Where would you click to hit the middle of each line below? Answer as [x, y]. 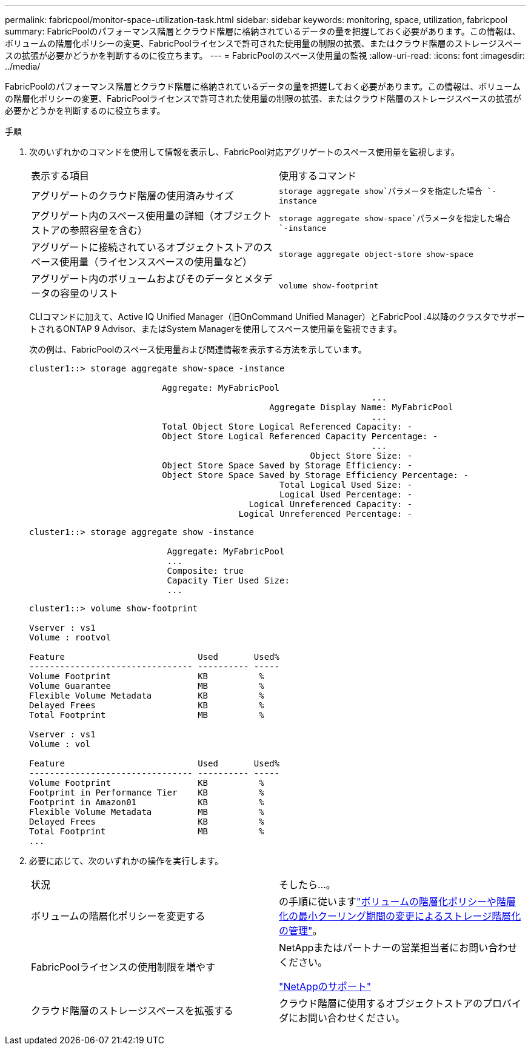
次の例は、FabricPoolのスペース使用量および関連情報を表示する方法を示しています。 [198, 349]
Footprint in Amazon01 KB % [147, 802]
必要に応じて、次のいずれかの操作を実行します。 [126, 861]
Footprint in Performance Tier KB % [147, 792]
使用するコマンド [318, 176]
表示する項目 [60, 176]
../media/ [23, 66]
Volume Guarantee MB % [147, 686]
